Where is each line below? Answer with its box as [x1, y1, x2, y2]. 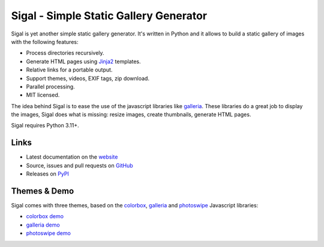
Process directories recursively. [26, 49, 104, 56]
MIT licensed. [26, 91, 60, 99]
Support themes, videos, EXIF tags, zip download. [26, 75, 150, 82]
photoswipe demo [26, 230, 71, 237]
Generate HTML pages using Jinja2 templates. [26, 58, 141, 65]
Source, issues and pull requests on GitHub [26, 162, 133, 169]
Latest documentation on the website [26, 153, 118, 160]
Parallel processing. [26, 83, 75, 90]
